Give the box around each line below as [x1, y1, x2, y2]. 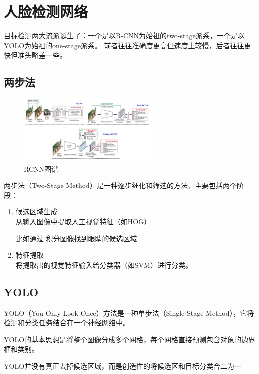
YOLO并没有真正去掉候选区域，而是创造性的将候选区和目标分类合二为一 [4, 360, 242, 371]
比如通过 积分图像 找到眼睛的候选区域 [15, 233, 137, 243]
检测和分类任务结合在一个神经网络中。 [4, 317, 130, 328]
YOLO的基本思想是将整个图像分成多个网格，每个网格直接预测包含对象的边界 [4, 334, 256, 344]
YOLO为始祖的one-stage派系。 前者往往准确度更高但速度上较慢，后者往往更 [4, 40, 251, 50]
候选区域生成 [15, 206, 58, 217]
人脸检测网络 [4, 1, 88, 22]
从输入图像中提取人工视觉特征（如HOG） [15, 216, 151, 227]
